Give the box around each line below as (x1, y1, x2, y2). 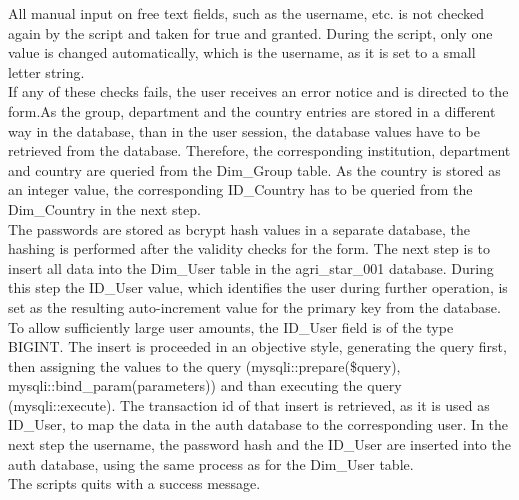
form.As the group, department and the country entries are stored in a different (8, 100, 496, 121)
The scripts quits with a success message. (8, 473, 261, 494)
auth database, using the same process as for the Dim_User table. (8, 453, 414, 474)
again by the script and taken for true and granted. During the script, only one (8, 22, 493, 43)
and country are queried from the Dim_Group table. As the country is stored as (8, 159, 501, 180)
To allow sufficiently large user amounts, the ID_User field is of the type (8, 316, 454, 337)
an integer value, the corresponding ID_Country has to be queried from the (8, 179, 473, 200)
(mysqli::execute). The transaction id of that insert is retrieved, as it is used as (8, 394, 490, 415)
